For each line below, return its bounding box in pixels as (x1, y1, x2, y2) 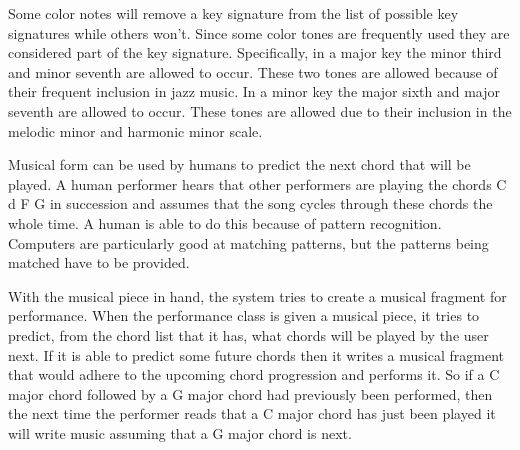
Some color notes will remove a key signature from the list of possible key (8, 3, 459, 23)
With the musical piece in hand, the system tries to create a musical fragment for (8, 285, 507, 306)
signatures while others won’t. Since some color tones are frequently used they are (8, 22, 510, 43)
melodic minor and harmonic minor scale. (8, 120, 263, 141)
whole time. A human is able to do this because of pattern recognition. (8, 212, 442, 233)
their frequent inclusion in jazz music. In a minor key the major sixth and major (8, 81, 501, 102)
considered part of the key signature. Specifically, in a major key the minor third (8, 42, 502, 63)
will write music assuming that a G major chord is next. (8, 422, 352, 443)
